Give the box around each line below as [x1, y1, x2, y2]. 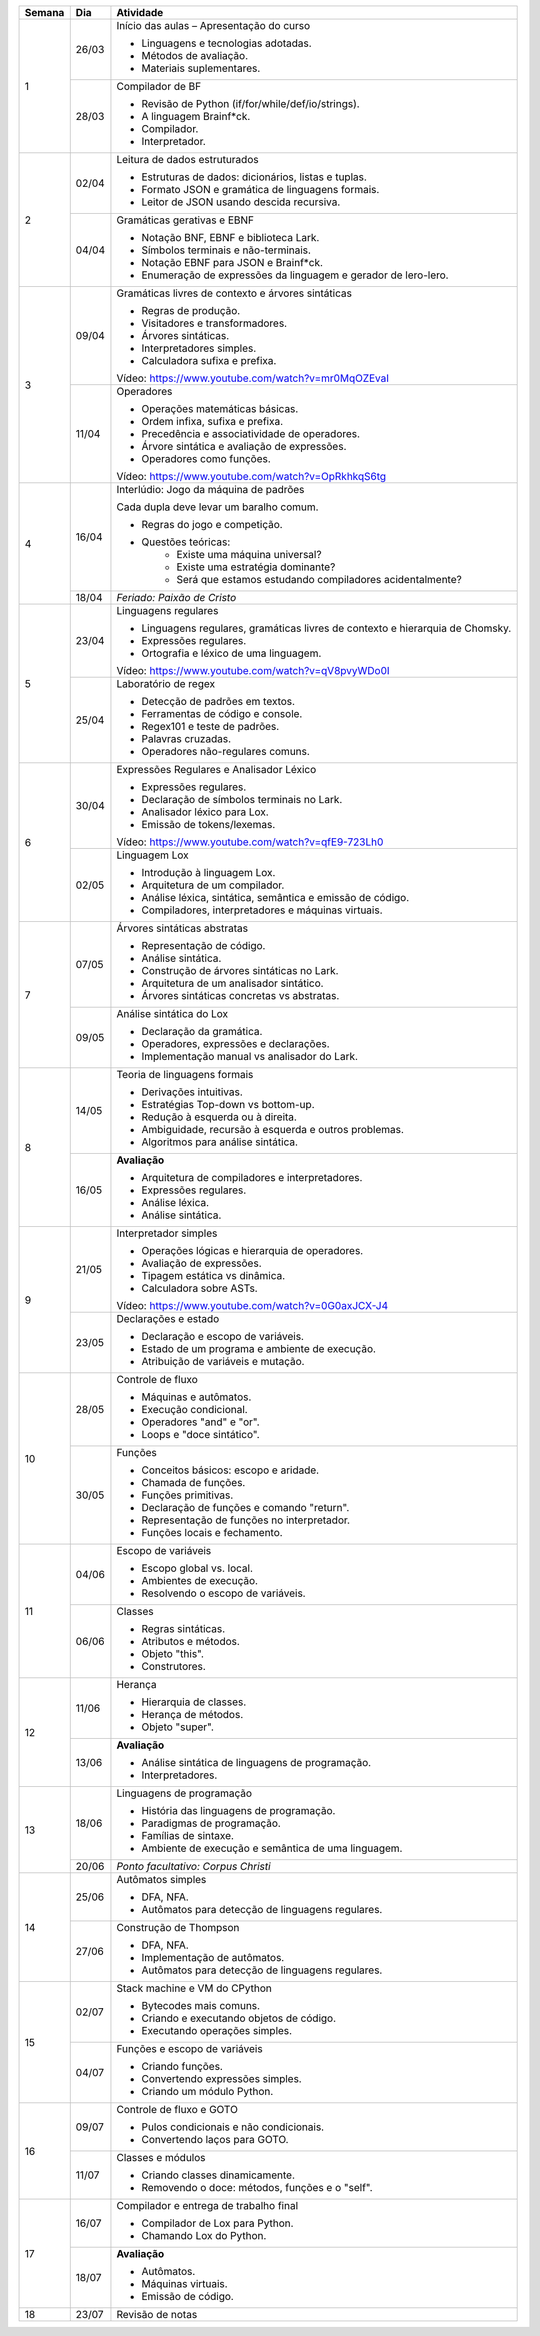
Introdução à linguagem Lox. [141, 866, 276, 879]
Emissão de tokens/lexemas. [141, 818, 276, 831]
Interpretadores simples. [141, 341, 257, 355]
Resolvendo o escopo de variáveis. [141, 1586, 306, 1600]
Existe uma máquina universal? [176, 548, 322, 561]
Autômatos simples [116, 1873, 207, 1886]
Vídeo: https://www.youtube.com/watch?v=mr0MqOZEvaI [116, 371, 390, 385]
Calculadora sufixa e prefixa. [141, 354, 277, 367]
